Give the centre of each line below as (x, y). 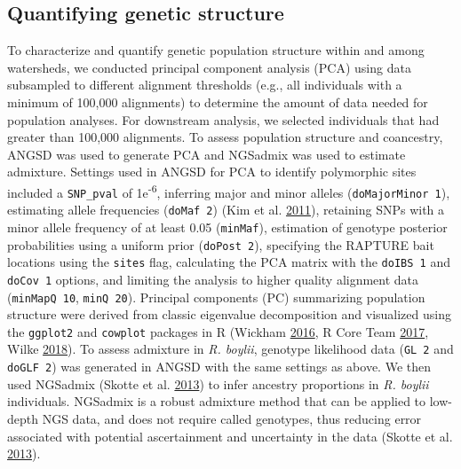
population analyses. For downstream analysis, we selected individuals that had (223, 119)
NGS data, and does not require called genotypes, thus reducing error (232, 418)
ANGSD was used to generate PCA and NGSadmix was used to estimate (207, 154)
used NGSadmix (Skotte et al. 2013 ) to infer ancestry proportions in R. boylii (218, 383)
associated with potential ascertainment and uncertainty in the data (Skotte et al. (230, 436)
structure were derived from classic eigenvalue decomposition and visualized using (229, 314)
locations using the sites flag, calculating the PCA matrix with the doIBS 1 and (229, 262)
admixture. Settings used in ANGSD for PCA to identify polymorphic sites (212, 172)
